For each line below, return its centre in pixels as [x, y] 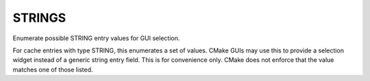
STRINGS [39, 18]
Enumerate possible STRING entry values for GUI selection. [96, 38]
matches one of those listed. [53, 69]
